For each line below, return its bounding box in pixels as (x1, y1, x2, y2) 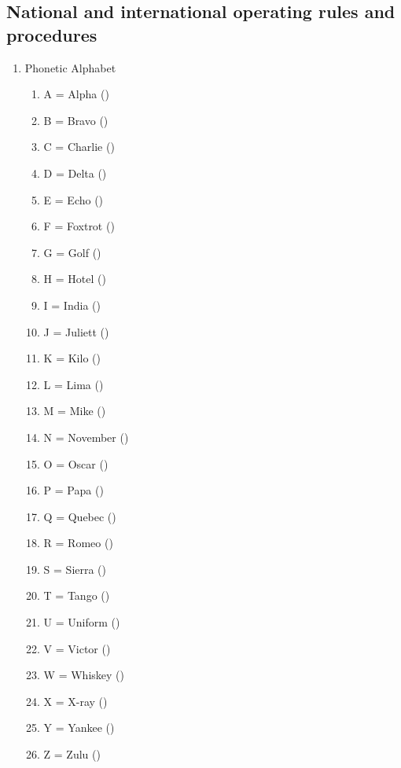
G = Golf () (43, 244, 101, 260)
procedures (6, 22, 97, 46)
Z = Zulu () (43, 746, 101, 762)
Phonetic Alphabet (24, 59, 116, 75)
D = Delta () (43, 164, 107, 181)
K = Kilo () (43, 350, 101, 366)
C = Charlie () (43, 138, 115, 155)
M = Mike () (43, 402, 106, 419)
